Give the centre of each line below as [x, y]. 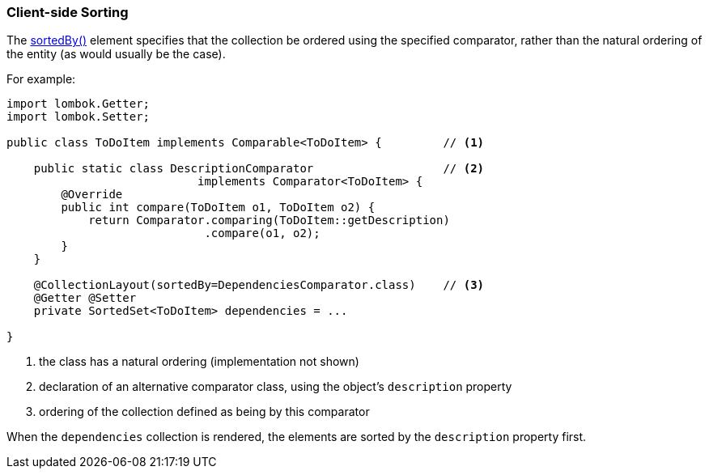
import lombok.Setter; [79, 117]
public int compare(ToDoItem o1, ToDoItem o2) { [218, 208]
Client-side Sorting [68, 12]
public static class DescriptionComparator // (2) [259, 169]
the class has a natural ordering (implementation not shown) [199, 362]
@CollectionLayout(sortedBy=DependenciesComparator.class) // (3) [259, 285]
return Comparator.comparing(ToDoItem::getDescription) [269, 221]
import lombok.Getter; [79, 104]
